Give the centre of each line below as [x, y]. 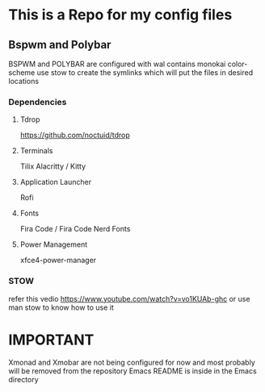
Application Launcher [55, 182]
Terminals [36, 151]
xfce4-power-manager [58, 261]
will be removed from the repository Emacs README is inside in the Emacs [132, 371]
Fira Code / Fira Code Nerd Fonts [75, 229]
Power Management [54, 244]
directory [23, 379]
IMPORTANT [51, 340]
